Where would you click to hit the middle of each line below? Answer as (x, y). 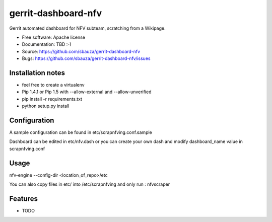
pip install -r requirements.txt (52, 99)
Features (23, 199)
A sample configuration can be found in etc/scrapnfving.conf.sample (81, 132)
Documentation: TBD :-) (47, 44)
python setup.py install (46, 106)
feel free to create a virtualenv (53, 85)
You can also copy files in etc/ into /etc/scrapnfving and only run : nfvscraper (90, 184)
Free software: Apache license (54, 37)
